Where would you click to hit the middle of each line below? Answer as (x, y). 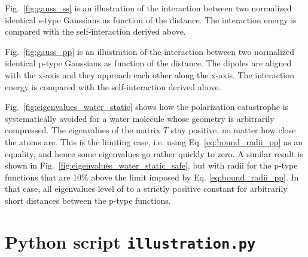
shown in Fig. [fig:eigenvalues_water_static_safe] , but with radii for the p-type (151, 165)
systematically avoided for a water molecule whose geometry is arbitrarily (140, 118)
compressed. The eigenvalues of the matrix (83, 130)
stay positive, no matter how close (233, 130)
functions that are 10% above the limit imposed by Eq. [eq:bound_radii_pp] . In (152, 177)
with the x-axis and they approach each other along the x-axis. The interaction (150, 74)
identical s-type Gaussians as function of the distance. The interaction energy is (151, 19)
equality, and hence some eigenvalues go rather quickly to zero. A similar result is (154, 153)
